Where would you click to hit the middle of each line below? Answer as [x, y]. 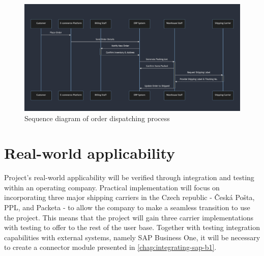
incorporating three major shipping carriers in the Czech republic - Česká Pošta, [129, 197]
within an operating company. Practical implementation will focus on [112, 187]
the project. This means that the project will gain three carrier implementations [129, 217]
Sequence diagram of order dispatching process [97, 118]
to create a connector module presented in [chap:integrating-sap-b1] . [110, 247]
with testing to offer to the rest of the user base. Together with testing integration [132, 227]
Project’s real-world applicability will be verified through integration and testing [129, 177]
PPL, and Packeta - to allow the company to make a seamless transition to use [127, 207]
